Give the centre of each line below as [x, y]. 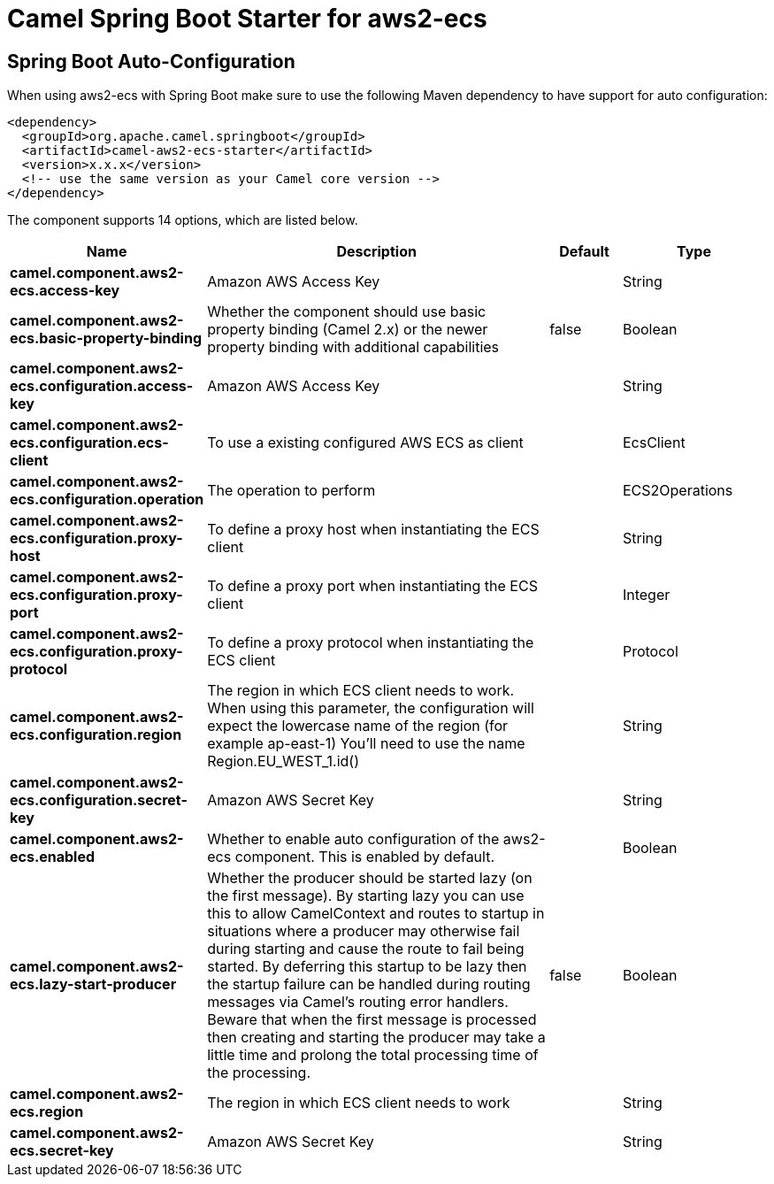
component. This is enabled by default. [365, 857]
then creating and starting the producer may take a [376, 1038]
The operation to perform [291, 491]
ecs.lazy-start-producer [93, 984]
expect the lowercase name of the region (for [358, 726]
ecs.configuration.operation [107, 500]
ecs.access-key [65, 291]
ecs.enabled [53, 857]
